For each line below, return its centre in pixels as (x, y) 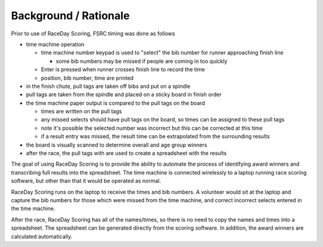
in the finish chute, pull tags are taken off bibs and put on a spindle (108, 86)
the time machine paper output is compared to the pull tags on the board (116, 103)
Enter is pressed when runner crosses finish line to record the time (123, 69)
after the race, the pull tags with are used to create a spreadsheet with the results (126, 153)
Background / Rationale (70, 16)
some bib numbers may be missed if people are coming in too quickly (141, 61)
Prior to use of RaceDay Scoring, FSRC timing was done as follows (93, 33)
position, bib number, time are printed (87, 78)
